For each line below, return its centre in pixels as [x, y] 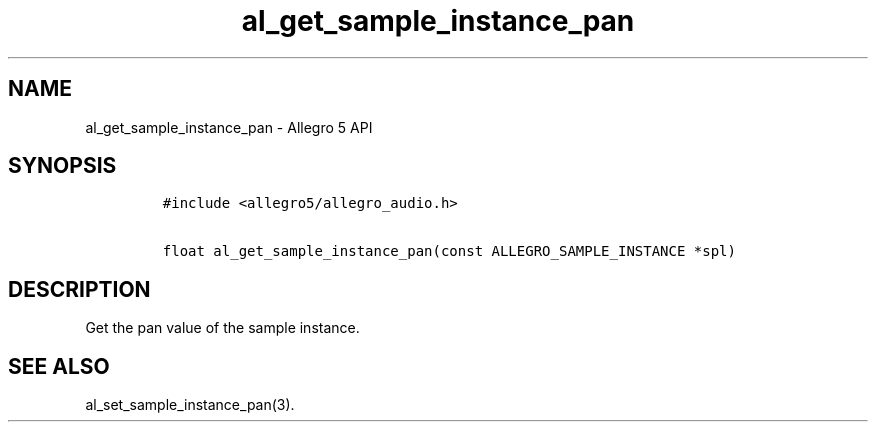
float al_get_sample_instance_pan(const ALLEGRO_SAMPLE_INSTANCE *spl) [449, 251]
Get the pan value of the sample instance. [222, 328]
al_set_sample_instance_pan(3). [190, 405]
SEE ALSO [59, 366]
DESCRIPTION [79, 289]
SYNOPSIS [62, 166]
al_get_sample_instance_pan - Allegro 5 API [229, 127]
